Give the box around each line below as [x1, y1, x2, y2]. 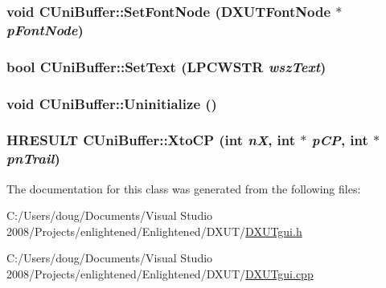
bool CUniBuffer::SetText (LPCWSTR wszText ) [6, 56, 326, 76]
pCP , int [311, 130, 368, 150]
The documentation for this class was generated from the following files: [6, 180, 361, 197]
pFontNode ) [6, 19, 84, 39]
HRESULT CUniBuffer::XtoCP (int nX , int [6, 130, 296, 150]
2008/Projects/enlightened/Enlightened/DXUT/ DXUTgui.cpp [6, 265, 314, 282]
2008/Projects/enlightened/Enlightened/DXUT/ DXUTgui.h [6, 222, 302, 239]
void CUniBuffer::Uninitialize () [6, 93, 217, 113]
